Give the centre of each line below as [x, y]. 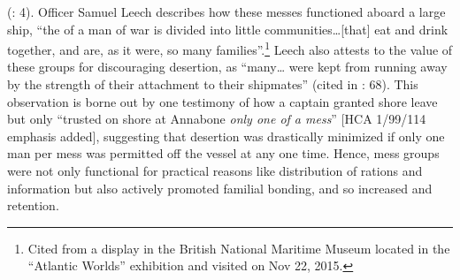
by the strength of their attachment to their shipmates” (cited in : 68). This [213, 84]
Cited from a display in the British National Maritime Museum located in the [239, 248]
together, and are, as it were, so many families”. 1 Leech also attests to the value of [230, 48]
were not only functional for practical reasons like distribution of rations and [215, 170]
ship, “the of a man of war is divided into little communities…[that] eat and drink [228, 29]
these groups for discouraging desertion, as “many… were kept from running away [227, 67]
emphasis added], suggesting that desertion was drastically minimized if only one [226, 136]
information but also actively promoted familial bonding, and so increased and [220, 188]
